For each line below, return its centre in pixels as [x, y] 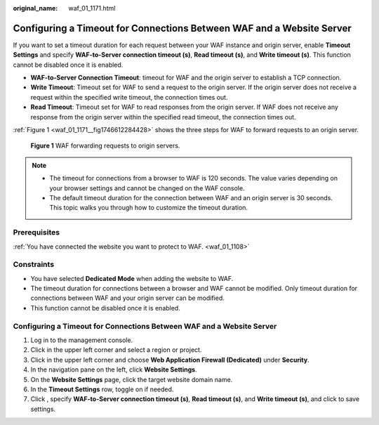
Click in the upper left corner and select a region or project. [116, 350]
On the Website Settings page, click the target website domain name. [132, 379]
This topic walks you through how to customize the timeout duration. [149, 208]
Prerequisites [36, 233]
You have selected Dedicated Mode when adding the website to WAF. [132, 278]
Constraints [34, 265]
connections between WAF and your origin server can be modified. [127, 298]
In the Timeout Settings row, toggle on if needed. [102, 389]
